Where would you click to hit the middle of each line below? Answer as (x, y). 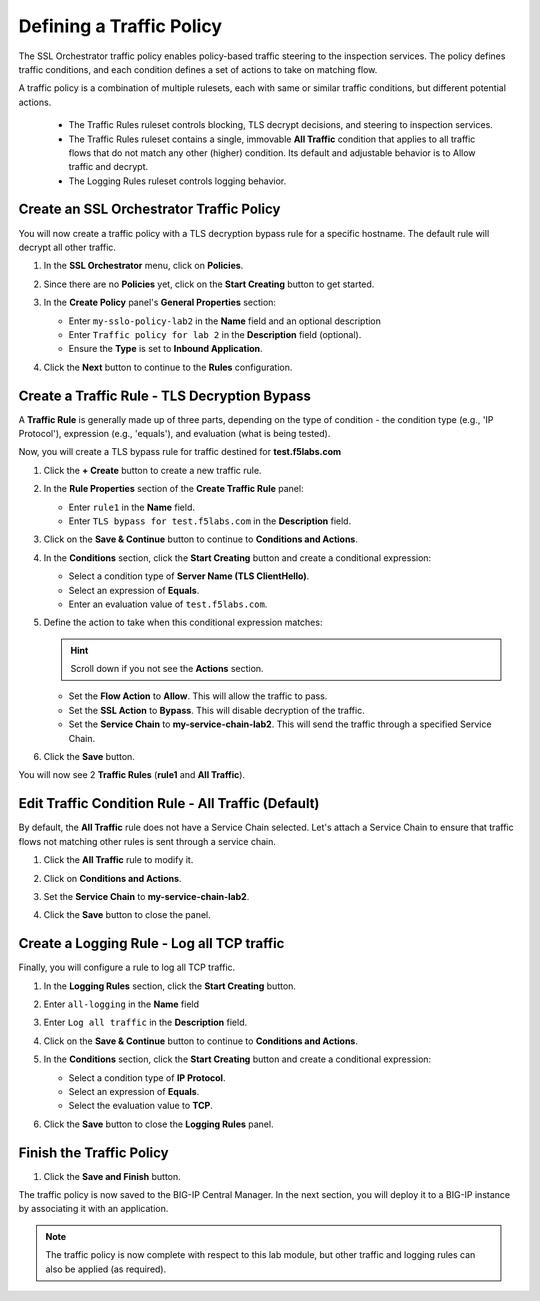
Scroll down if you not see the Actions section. (167, 669)
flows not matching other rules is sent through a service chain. (147, 841)
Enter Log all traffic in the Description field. (145, 1022)
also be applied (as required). (106, 1269)
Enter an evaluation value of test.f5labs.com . (168, 604)
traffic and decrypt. (108, 167)
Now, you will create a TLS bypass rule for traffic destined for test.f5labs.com (180, 452)
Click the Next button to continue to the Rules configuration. (168, 367)
